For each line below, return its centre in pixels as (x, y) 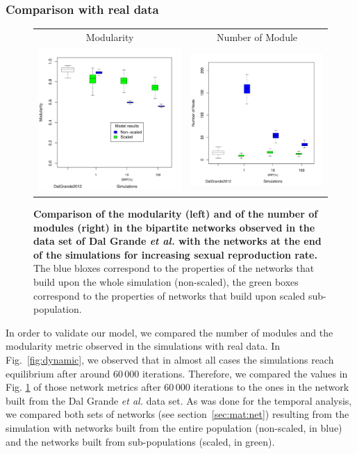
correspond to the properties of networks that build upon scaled (169, 295)
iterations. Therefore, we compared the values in (245, 373)
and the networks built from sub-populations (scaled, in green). (140, 441)
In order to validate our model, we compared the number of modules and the (169, 332)
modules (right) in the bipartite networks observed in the (174, 227)
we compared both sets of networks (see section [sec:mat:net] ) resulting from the (177, 414)
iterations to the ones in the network (271, 387)
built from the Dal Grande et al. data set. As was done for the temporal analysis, (179, 400)
